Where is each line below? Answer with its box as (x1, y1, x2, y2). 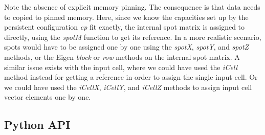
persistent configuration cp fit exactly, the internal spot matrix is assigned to (4, 21, 245, 32)
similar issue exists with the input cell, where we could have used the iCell (4, 61, 238, 72)
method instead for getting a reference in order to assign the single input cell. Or (4, 72, 258, 82)
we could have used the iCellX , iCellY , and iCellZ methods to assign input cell (4, 81, 252, 92)
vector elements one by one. (4, 92, 91, 102)
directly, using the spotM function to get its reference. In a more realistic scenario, (4, 31, 261, 42)
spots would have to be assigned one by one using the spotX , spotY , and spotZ (4, 41, 249, 52)
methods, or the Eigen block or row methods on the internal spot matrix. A (4, 51, 240, 62)
